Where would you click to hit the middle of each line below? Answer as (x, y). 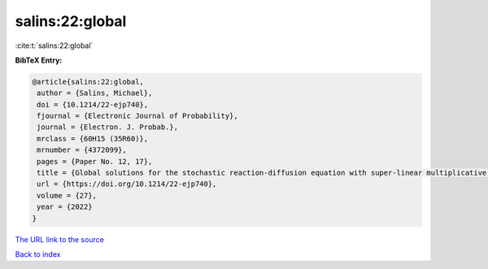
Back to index (38, 254)
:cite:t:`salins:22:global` (54, 46)
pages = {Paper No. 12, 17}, (95, 161)
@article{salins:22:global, (88, 82)
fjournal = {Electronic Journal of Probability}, (138, 116)
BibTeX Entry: (39, 60)
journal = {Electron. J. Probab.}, (108, 127)
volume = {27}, (67, 195)
